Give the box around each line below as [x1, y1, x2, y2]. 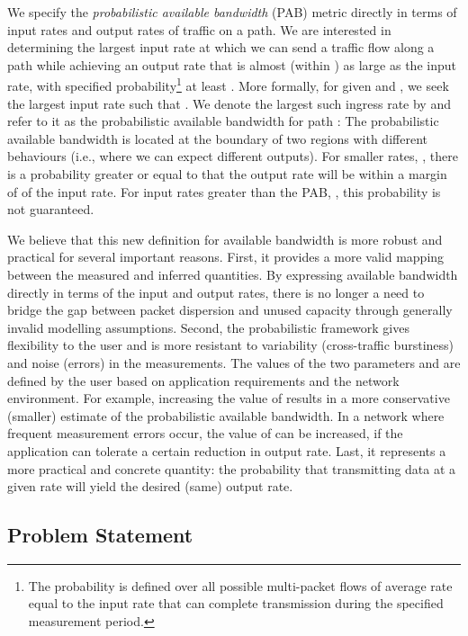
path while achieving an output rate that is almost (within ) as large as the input [7, 55, 456, 74]
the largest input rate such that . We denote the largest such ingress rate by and [7, 94, 451, 112]
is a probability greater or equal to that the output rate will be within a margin [7, 165, 447, 183]
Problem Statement [7, 521, 193, 549]
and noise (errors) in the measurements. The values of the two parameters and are [7, 353, 461, 372]
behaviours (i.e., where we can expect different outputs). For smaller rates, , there [7, 147, 458, 166]
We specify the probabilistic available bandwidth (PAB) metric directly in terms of [7, 3, 457, 21]
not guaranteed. [7, 200, 94, 219]
